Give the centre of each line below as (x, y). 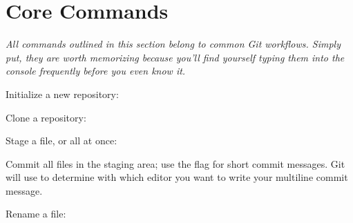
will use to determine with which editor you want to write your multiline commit (177, 177)
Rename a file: (36, 214)
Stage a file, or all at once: (61, 140)
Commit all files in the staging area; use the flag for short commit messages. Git (175, 163)
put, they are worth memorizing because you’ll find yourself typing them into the (175, 57)
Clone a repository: (46, 117)
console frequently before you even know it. (96, 71)
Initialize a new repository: (62, 94)
